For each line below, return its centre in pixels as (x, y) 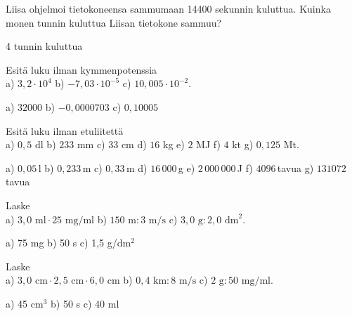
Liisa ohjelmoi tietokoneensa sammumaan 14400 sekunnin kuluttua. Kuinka (168, 8)
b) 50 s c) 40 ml (85, 303)
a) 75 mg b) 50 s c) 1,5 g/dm (69, 243)
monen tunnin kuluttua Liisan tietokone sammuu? (114, 22)
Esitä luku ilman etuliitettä (65, 130)
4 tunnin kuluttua (44, 46)
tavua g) (295, 167)
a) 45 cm (25, 303)
